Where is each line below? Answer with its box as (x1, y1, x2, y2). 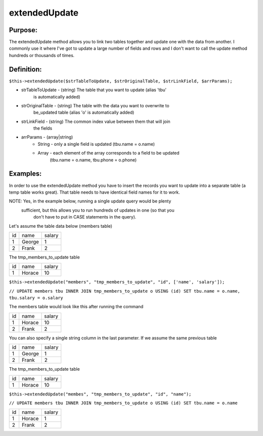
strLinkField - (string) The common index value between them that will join (21, 119, 170, 124)
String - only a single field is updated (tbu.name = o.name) (38, 141, 155, 147)
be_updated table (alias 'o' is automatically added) (33, 110, 134, 116)
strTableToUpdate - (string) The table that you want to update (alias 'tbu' (21, 87, 167, 93)
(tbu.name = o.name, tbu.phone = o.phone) (50, 157, 137, 163)
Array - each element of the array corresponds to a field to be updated (38, 150, 180, 156)
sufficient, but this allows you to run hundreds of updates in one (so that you (21, 207, 175, 213)
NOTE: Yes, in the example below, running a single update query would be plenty (9, 198, 171, 204)
